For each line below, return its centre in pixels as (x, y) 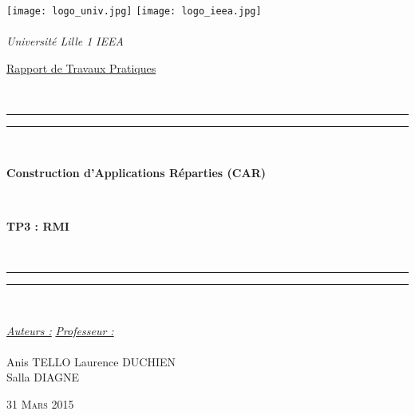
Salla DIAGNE (43, 377)
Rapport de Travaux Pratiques (81, 67)
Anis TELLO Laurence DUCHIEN (91, 361)
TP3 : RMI (38, 225)
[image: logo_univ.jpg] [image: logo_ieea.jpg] (134, 11)
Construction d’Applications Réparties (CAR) (136, 172)
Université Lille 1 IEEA (65, 41)
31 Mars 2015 (40, 403)
